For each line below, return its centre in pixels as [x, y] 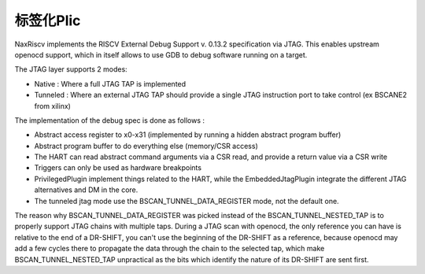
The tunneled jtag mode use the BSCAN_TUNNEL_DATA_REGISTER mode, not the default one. [187, 201]
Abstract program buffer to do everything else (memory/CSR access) [146, 146]
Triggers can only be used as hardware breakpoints [118, 168]
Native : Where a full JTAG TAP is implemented [110, 83]
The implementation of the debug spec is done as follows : [109, 120]
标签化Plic [48, 20]
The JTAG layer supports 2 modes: [71, 69]
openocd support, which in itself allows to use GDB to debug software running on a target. [161, 54]
